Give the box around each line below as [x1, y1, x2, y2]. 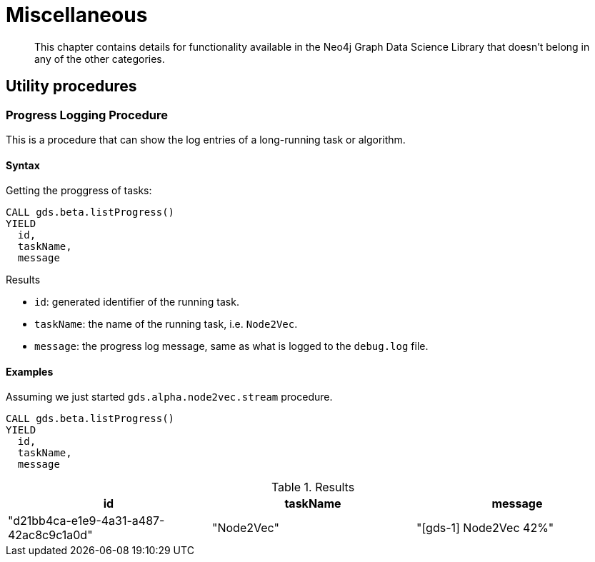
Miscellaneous [6, 3, 148, 27]
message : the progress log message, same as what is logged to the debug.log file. [34, 340, 429, 353]
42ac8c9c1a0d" [8, 528, 93, 543]
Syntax [6, 159, 40, 171]
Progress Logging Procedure [6, 107, 168, 122]
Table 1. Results [271, 480, 355, 495]
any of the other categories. [34, 52, 165, 65]
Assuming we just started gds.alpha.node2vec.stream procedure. [6, 391, 333, 403]
